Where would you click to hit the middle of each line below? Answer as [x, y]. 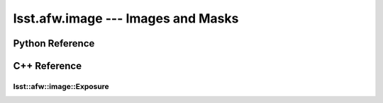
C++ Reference [47, 66]
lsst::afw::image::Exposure [61, 86]
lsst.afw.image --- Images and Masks [126, 18]
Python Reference [54, 43]
